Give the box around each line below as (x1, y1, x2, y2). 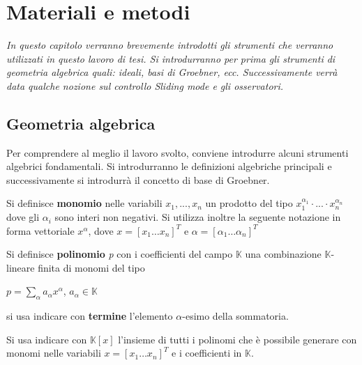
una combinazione (245, 247, 322, 261)
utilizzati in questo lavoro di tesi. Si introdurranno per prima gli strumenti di (6, 51, 335, 65)
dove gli (6, 210, 40, 224)
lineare (6, 260, 35, 274)
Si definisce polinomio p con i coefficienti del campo (6, 247, 233, 261)
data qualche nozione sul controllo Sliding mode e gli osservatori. (6, 78, 284, 93)
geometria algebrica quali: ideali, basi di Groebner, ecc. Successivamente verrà (6, 65, 338, 79)
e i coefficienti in (172, 345, 242, 360)
